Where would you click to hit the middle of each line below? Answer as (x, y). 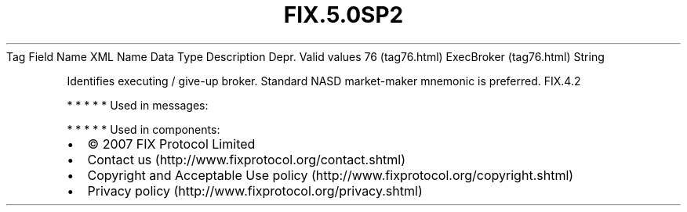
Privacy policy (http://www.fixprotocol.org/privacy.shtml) (255, 190)
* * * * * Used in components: (144, 129)
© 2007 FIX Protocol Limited (171, 144)
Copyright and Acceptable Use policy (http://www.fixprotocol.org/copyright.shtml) (331, 175)
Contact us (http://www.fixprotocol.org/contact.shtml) (247, 159)
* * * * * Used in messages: (138, 105)
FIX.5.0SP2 (343, 15)
